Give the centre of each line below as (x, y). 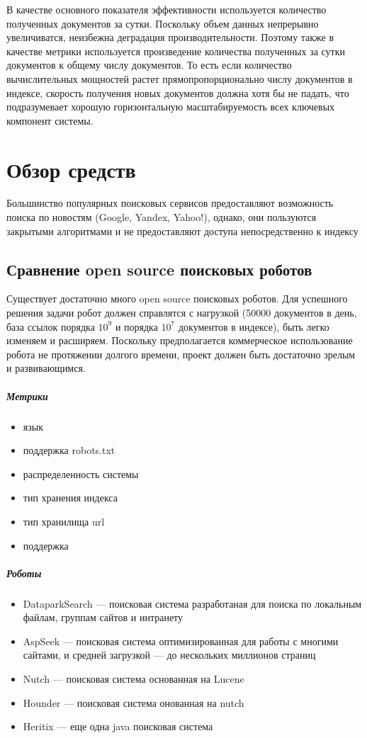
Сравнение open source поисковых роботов (159, 269)
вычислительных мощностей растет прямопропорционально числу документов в (180, 78)
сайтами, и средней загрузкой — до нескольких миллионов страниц (169, 655)
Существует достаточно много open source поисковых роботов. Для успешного (177, 299)
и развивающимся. (46, 368)
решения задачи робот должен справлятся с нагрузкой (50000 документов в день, (182, 313)
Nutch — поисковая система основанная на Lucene (134, 679)
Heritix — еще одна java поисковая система (118, 726)
